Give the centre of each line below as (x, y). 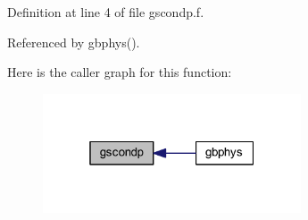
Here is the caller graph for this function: (120, 72)
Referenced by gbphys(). (74, 42)
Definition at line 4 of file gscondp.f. (106, 12)
